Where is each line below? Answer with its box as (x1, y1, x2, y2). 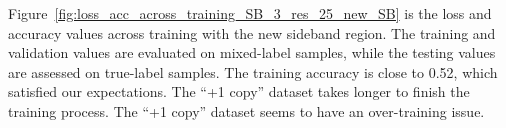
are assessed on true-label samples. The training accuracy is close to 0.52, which (8, 61, 498, 82)
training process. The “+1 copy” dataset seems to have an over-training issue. (8, 100, 485, 121)
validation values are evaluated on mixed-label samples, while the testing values (8, 42, 496, 63)
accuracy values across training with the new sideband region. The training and (8, 22, 496, 43)
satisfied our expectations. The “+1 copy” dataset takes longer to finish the (8, 81, 470, 102)
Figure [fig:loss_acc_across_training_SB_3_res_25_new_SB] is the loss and (8, 3, 492, 23)
